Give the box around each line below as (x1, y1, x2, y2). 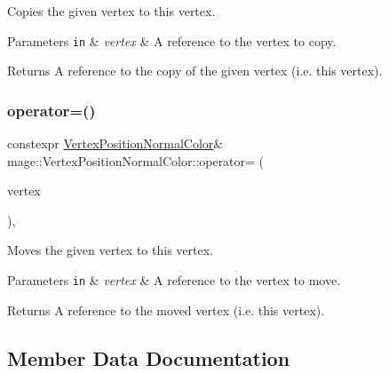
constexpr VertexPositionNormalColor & (7, 134, 224, 153)
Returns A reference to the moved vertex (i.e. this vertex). (7, 300, 325, 319)
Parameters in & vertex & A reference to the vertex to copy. (7, 31, 337, 50)
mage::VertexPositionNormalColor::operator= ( (7, 151, 265, 170)
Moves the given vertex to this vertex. (7, 241, 213, 259)
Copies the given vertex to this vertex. (7, 2, 216, 20)
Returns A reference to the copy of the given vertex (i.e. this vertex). (7, 61, 383, 80)
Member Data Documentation (7, 344, 290, 371)
